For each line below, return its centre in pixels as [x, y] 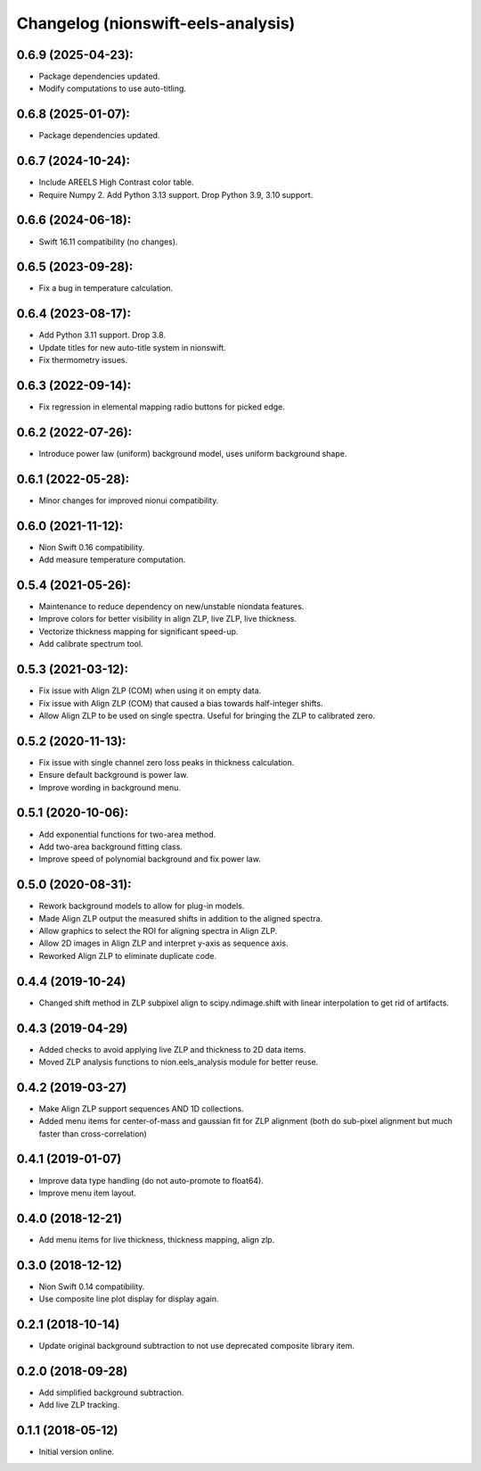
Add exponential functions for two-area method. [127, 834]
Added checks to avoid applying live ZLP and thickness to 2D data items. [172, 1049]
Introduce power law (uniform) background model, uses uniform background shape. [193, 453]
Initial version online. [77, 1452]
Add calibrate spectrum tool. [91, 644]
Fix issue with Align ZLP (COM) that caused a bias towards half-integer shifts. [181, 703]
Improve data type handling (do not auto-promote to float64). [151, 1180]
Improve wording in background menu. [110, 787]
